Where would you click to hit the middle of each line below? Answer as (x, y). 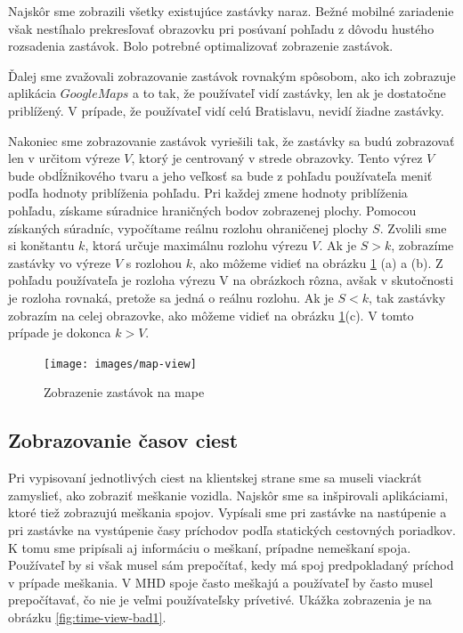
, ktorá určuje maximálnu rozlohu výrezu (196, 245)
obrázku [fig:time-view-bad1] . (87, 617)
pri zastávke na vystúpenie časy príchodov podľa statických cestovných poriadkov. (232, 529)
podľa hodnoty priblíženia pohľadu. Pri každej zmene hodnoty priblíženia (208, 193)
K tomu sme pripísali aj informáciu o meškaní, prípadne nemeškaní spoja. (210, 547)
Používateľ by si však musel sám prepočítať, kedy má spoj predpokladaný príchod (231, 565)
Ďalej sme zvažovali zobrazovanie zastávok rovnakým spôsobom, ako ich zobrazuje (232, 75)
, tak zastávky (407, 297)
